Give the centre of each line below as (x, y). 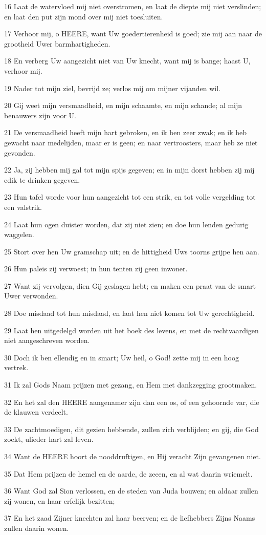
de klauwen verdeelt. (36, 412)
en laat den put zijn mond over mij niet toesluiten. (84, 16)
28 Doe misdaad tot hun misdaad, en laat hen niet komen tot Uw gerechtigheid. (129, 313)
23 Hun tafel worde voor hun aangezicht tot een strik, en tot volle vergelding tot (130, 197)
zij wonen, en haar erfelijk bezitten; (60, 500)
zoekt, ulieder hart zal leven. (49, 439)
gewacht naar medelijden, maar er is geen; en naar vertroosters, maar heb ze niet (131, 142)
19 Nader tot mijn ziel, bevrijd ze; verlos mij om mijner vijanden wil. (112, 88)
